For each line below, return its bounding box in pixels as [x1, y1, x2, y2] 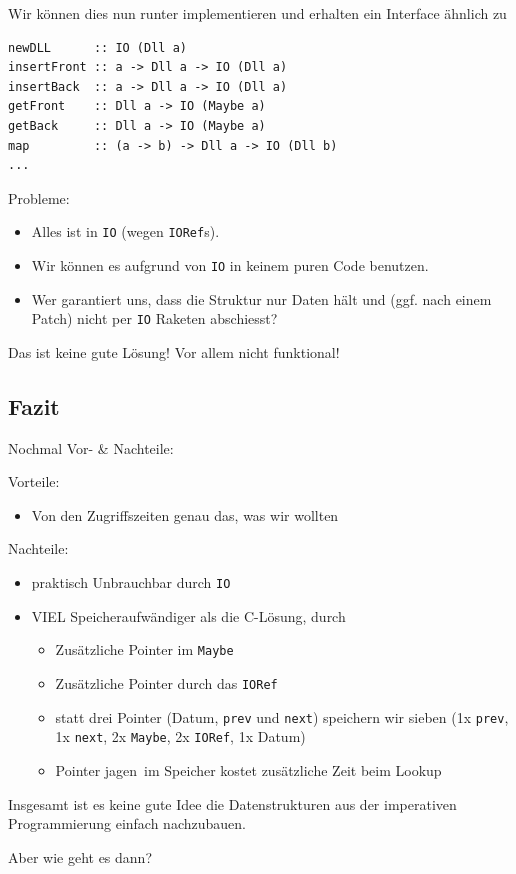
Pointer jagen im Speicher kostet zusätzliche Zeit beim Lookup [55, 759, 442, 780]
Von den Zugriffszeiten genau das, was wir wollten [31, 504, 339, 525]
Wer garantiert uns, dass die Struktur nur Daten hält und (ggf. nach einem [31, 288, 492, 309]
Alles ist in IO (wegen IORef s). [31, 221, 220, 242]
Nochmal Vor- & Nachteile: [8, 437, 174, 458]
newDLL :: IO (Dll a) [8, 40, 187, 55]
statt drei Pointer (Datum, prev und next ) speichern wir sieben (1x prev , [55, 706, 509, 727]
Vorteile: [8, 471, 60, 492]
